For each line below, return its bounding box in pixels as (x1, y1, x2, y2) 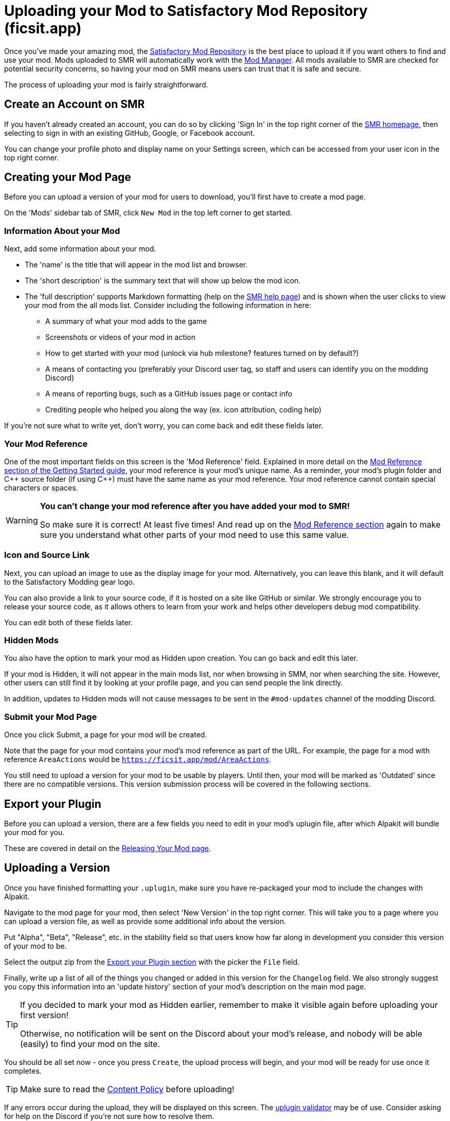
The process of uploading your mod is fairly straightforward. (4, 80, 208, 89)
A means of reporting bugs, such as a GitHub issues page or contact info (45, 389, 293, 399)
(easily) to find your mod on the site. (20, 1038, 160, 1049)
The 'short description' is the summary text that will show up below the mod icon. (25, 276, 301, 285)
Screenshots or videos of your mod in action (45, 333, 196, 342)
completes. (4, 1066, 42, 1075)
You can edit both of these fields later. (4, 618, 133, 627)
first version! (20, 1009, 68, 1020)
